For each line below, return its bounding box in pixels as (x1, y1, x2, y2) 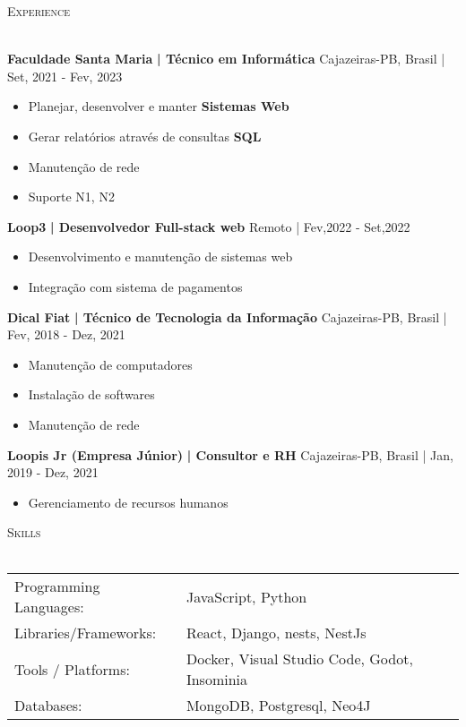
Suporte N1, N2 (28, 187, 115, 206)
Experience (7, 2, 70, 20)
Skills (7, 523, 41, 542)
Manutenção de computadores (28, 355, 193, 373)
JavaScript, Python (186, 586, 307, 607)
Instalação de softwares (28, 385, 155, 404)
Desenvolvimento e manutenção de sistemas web (28, 247, 293, 266)
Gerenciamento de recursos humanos (28, 492, 229, 511)
